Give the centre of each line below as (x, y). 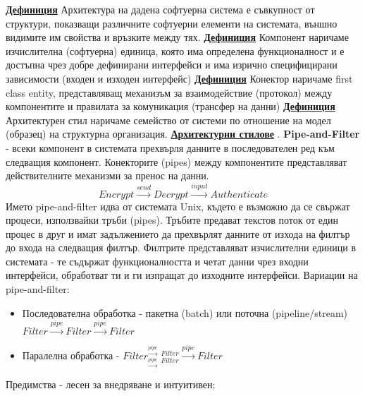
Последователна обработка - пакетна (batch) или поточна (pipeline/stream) (185, 312)
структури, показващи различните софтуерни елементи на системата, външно (172, 23)
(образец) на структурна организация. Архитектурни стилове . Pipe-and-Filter (183, 134)
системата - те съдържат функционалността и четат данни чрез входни (157, 261)
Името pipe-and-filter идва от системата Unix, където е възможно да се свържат (178, 206)
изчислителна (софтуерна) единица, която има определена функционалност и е (175, 50)
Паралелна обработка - (71, 355)
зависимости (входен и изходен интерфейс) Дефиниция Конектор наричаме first (179, 78)
